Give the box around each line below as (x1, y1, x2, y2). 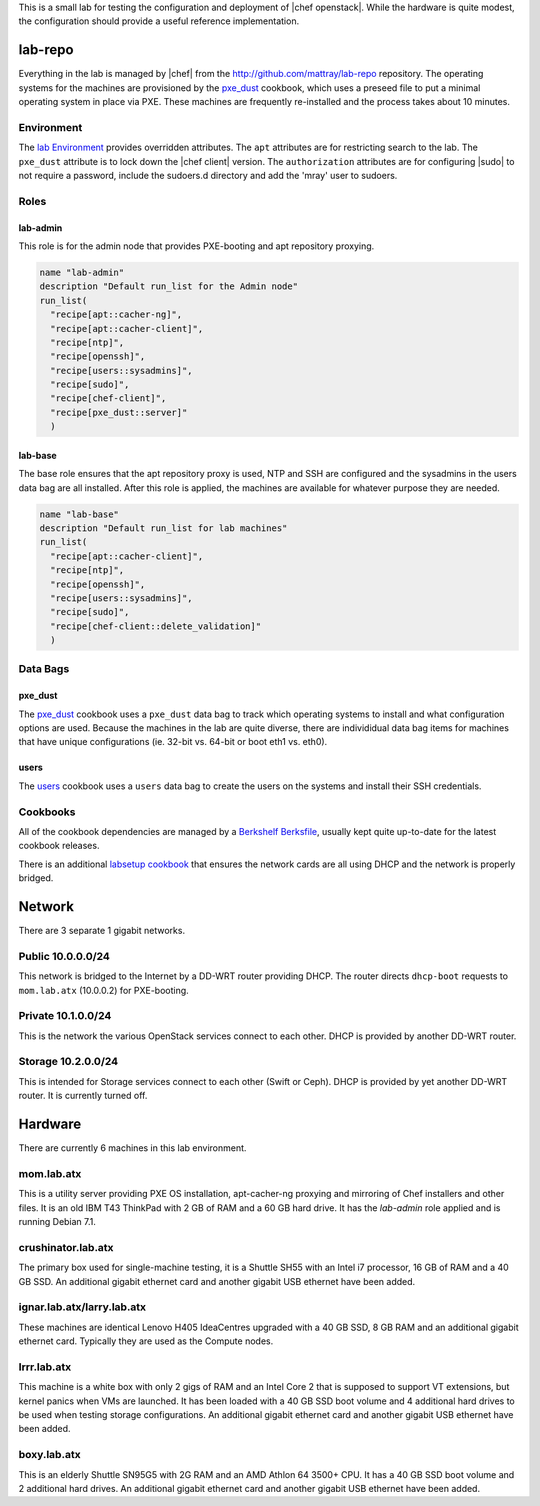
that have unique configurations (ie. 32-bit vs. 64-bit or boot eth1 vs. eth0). (18, 736, 328, 748)
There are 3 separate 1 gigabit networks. (18, 925, 185, 937)
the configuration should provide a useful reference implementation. (18, 15, 300, 27)
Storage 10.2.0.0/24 (18, 1055, 119, 1069)
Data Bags (18, 662, 70, 676)
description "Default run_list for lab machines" (39, 522, 288, 534)
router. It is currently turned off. (18, 1090, 148, 1102)
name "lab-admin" (39, 266, 125, 278)
